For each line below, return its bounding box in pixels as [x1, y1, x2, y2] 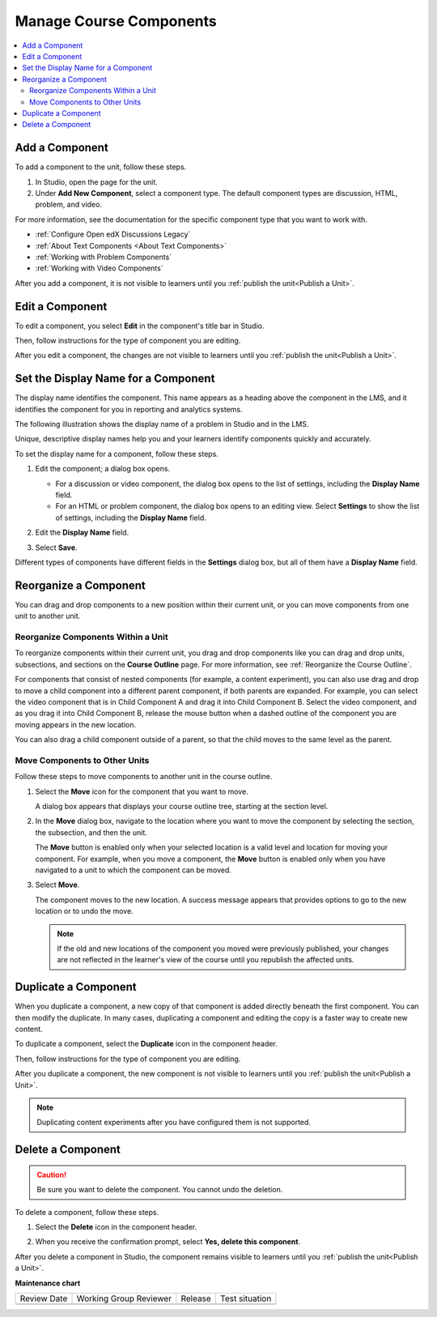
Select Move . [35, 880, 80, 890]
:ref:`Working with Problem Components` [35, 252, 172, 262]
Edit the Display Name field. [35, 527, 129, 538]
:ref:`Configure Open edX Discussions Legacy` [35, 229, 191, 239]
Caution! [36, 1170, 67, 1179]
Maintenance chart [15, 1278, 81, 1288]
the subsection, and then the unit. [35, 827, 147, 838]
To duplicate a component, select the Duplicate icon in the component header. [15, 1039, 278, 1049]
